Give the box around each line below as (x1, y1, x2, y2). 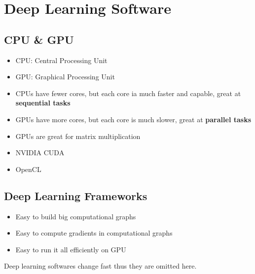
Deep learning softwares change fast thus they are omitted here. (4, 261, 197, 271)
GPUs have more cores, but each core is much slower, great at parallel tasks (15, 114, 252, 124)
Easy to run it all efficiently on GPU (15, 244, 126, 254)
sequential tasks (15, 98, 71, 108)
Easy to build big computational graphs (15, 211, 136, 221)
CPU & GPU (4, 32, 74, 47)
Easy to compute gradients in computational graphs (15, 228, 173, 238)
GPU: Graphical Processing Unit (15, 71, 115, 82)
